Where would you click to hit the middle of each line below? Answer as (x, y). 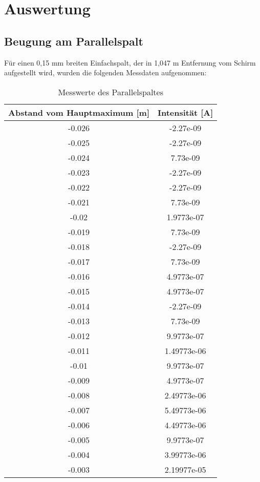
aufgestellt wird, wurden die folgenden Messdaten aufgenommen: (105, 72)
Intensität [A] (186, 112)
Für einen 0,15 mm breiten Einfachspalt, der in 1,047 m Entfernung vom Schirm (130, 62)
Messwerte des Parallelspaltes (111, 92)
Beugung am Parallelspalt (74, 41)
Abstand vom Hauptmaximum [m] (79, 112)
